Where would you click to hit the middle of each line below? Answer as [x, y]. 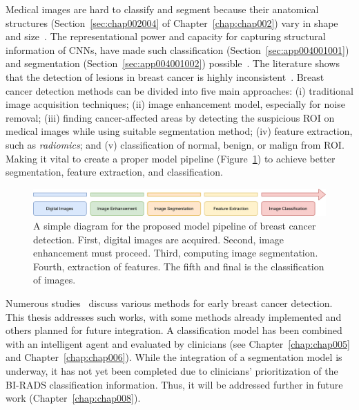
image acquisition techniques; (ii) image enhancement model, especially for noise [175, 104]
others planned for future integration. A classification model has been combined [174, 330]
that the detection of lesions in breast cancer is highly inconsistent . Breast [165, 76]
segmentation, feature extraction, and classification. [114, 172]
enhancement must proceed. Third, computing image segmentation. [176, 253]
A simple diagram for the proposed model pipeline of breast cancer [175, 226]
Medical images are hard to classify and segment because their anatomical [162, 9]
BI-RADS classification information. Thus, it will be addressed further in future [174, 384]
